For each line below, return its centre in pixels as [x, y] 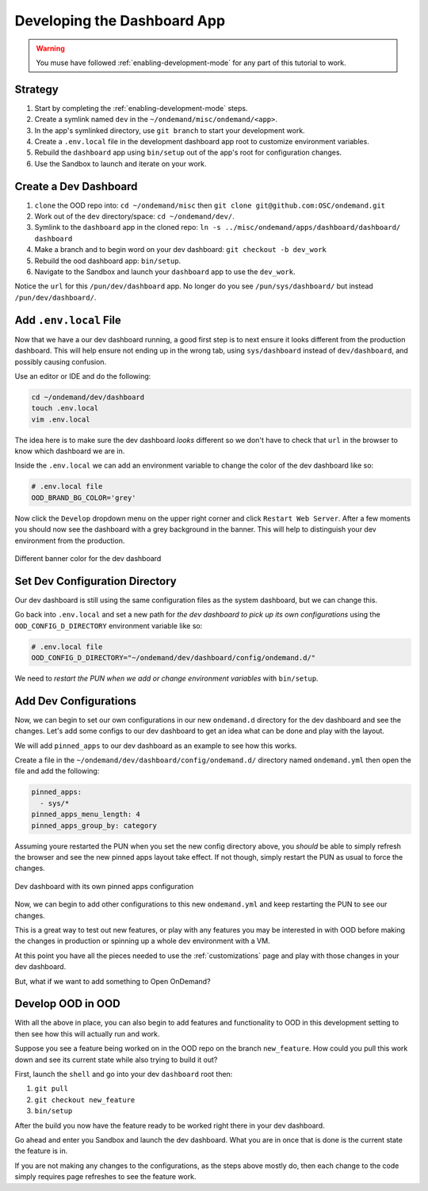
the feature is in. [41, 1151]
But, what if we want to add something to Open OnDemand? [113, 981]
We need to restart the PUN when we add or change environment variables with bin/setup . [166, 678]
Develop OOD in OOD [67, 1004]
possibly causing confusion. [61, 361]
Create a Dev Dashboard [76, 186]
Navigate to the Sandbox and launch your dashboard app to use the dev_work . [165, 272]
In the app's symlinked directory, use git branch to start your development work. [170, 130]
